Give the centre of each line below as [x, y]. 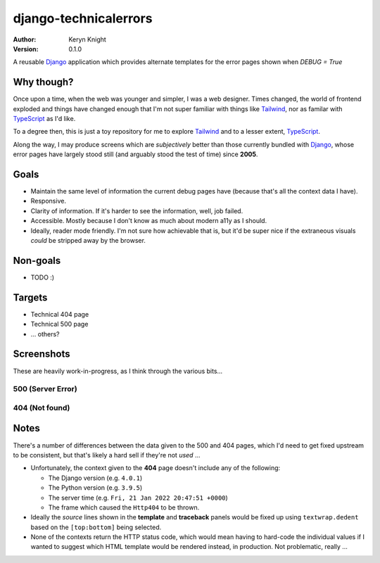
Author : [25, 39]
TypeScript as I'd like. [44, 119]
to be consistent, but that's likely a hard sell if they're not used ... [107, 455]
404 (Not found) [42, 407]
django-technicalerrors [83, 18]
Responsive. [49, 201]
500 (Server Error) [45, 389]
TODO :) [43, 277]
